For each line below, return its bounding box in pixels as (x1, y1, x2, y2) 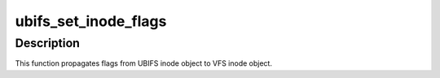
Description (15, 36, 81, 50)
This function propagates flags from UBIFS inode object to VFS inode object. (15, 58, 273, 68)
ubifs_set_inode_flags (15, 12, 167, 30)
